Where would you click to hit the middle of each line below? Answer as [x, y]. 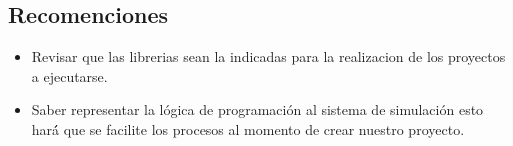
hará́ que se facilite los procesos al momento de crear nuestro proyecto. [248, 128]
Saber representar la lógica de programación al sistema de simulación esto [257, 109]
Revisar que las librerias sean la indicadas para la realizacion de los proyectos [268, 56]
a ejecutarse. [69, 75]
